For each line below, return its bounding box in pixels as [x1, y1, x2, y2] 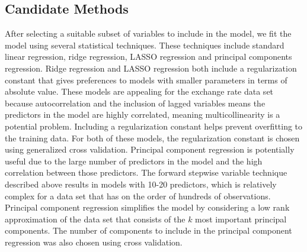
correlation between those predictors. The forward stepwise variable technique [5, 166, 287, 179]
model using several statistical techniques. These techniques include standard [5, 38, 284, 51]
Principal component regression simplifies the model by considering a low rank [5, 201, 290, 214]
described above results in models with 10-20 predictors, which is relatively [5, 177, 277, 190]
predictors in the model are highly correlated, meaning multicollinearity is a [5, 108, 280, 121]
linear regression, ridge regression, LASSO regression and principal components [5, 50, 292, 63]
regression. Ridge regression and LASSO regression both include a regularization [5, 62, 297, 74]
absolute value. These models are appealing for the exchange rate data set [5, 85, 274, 98]
